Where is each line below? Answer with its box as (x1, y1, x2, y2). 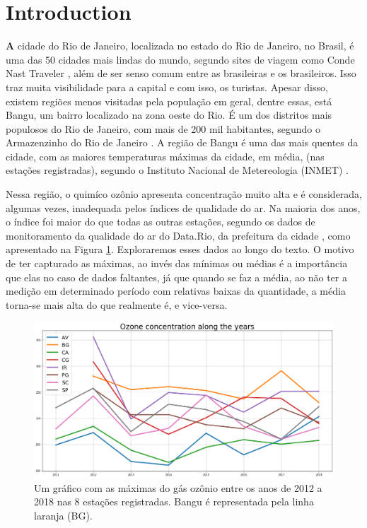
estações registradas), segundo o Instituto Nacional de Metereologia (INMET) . (6, 163, 349, 177)
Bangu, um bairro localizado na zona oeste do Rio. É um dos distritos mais (6, 107, 332, 122)
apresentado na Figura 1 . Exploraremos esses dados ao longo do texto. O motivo (6, 242, 354, 257)
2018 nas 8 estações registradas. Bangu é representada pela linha (34, 494, 314, 509)
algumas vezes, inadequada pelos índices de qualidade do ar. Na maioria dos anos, (6, 200, 361, 215)
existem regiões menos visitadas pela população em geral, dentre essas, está (6, 93, 332, 108)
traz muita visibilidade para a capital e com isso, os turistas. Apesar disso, (6, 79, 328, 94)
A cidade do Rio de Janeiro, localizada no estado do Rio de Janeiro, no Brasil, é (6, 38, 354, 53)
